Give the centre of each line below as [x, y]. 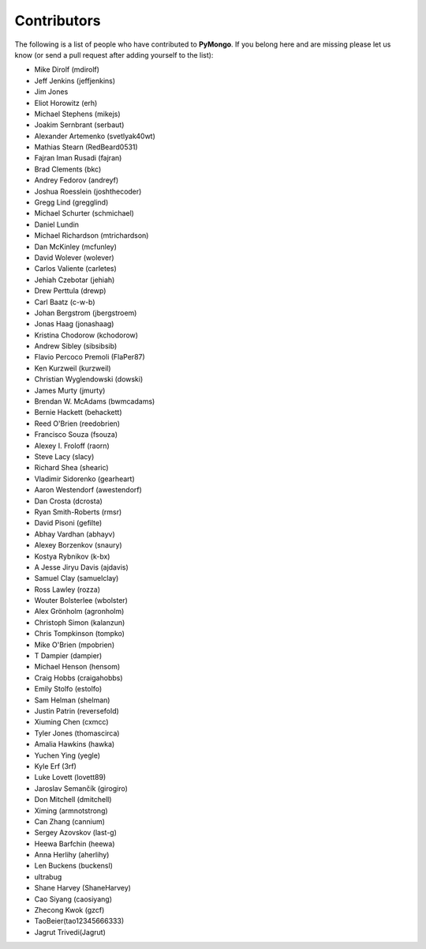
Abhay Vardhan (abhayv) [75, 534]
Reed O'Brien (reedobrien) [77, 424]
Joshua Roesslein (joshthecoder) [88, 191]
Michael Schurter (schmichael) [84, 213]
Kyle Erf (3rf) [55, 766]
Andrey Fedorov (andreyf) [77, 180]
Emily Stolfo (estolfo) [68, 689]
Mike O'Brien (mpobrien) [74, 645]
